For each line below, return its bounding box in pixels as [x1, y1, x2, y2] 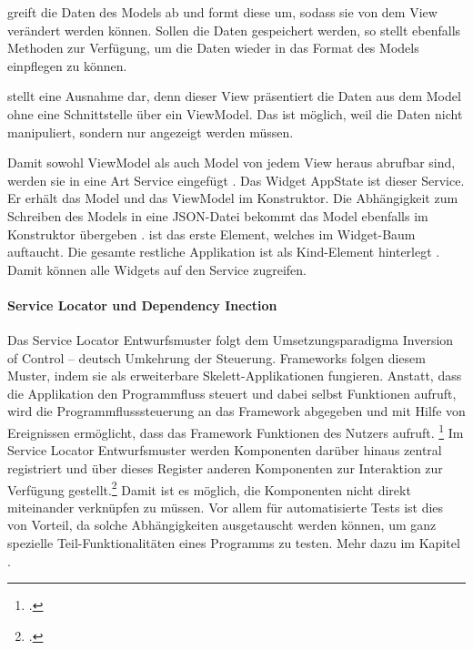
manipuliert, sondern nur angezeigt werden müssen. [7, 122, 294, 141]
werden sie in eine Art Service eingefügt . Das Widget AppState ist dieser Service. [7, 170, 465, 189]
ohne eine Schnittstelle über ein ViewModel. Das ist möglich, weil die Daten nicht [7, 104, 463, 123]
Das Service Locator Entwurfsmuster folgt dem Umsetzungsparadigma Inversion [7, 330, 454, 350]
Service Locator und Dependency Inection [7, 295, 277, 314]
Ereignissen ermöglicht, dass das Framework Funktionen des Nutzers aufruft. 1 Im [7, 421, 464, 442]
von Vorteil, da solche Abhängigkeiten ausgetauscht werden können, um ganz [7, 515, 437, 534]
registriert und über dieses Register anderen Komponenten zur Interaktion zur [7, 458, 443, 477]
